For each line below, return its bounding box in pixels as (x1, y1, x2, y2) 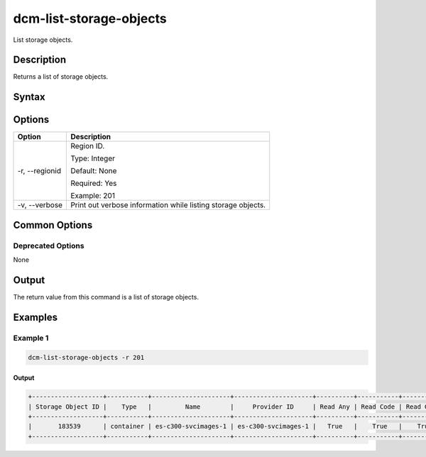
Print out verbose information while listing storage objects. (70, 200, 266, 210)
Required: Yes (70, 178, 117, 188)
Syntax (13, 91, 45, 103)
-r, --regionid (17, 166, 62, 176)
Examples (13, 311, 58, 323)
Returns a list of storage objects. (13, 72, 109, 81)
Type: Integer (70, 153, 115, 163)
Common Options (13, 219, 93, 231)
